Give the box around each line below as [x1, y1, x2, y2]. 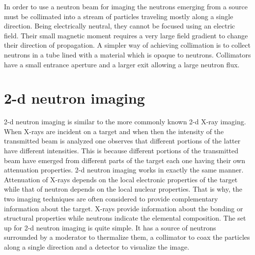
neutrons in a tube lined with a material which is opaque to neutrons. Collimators [4, 49, 251, 59]
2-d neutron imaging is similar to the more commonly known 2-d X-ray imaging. [4, 116, 246, 127]
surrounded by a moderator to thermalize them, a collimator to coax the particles [4, 232, 250, 242]
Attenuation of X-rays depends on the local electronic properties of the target [4, 174, 238, 184]
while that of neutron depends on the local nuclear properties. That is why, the [4, 184, 242, 194]
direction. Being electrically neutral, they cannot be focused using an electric [4, 21, 235, 31]
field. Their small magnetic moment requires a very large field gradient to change [4, 30, 248, 40]
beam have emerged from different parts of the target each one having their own [4, 155, 246, 165]
